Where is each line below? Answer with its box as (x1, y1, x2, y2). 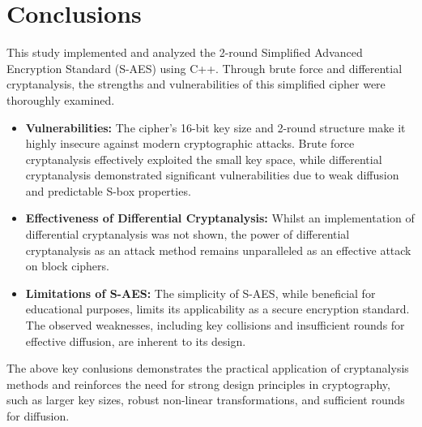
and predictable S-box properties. (25, 182, 191, 199)
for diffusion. (6, 408, 70, 424)
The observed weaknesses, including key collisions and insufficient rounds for (25, 317, 405, 334)
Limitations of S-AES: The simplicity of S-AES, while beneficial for (25, 284, 376, 301)
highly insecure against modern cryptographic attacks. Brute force (25, 135, 355, 152)
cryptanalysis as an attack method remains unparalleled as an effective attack (25, 241, 411, 258)
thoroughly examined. (6, 91, 115, 108)
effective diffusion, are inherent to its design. (25, 332, 246, 349)
